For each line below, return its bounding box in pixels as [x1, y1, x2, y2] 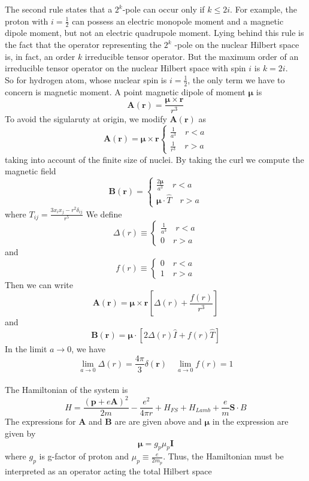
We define [86, 207, 122, 220]
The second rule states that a [5, 3, 113, 15]
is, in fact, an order [5, 50, 75, 62]
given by [5, 426, 36, 439]
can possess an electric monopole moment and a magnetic [72, 14, 284, 27]
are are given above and [114, 415, 202, 428]
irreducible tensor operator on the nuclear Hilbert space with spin [5, 62, 246, 74]
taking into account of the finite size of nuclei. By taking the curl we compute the [5, 153, 304, 165]
